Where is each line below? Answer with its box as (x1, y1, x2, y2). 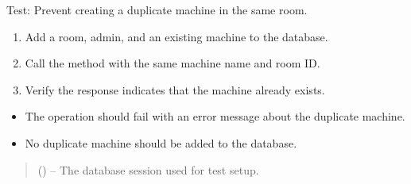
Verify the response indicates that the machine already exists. (25, 81, 325, 98)
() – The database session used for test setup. (37, 161, 259, 178)
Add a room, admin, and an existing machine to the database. (25, 28, 328, 44)
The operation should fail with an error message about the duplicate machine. (25, 108, 405, 125)
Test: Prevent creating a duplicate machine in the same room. (6, 2, 308, 17)
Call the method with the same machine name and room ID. (25, 55, 320, 71)
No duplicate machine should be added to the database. (25, 134, 297, 151)
